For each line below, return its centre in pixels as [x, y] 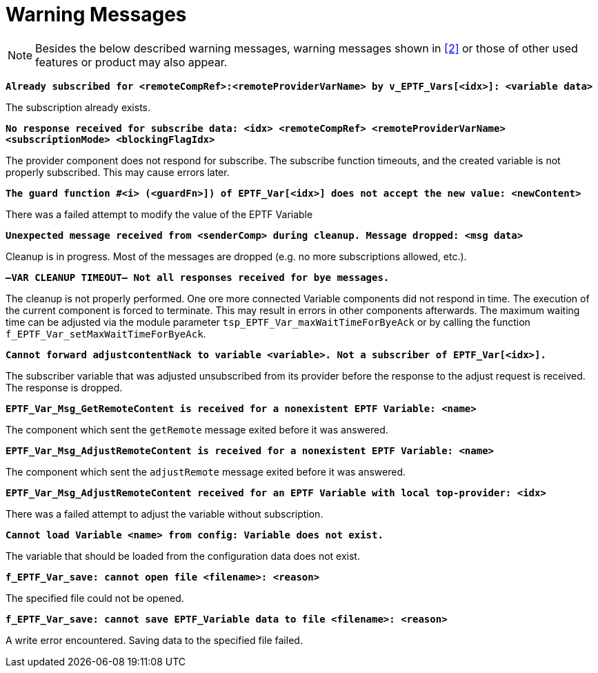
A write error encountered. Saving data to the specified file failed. [154, 640]
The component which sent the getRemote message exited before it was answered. [197, 429]
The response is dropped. [64, 387]
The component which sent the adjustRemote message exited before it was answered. [206, 471]
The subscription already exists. [78, 107]
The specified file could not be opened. [95, 598]
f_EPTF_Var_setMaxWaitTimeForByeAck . [106, 333]
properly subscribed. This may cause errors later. [118, 172]
